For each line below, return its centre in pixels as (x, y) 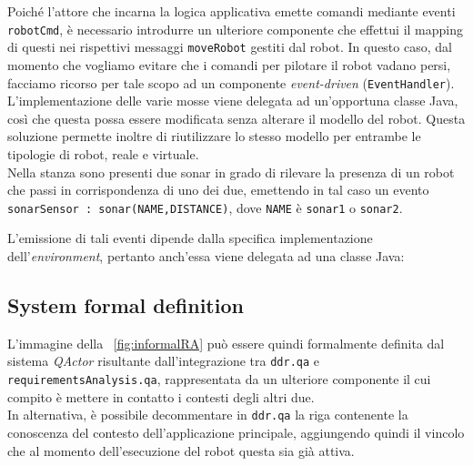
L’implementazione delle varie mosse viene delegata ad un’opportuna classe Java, (233, 101)
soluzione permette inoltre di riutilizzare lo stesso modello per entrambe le (214, 136)
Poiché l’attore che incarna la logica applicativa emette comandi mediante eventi (231, 11)
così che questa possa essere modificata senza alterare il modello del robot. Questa (236, 118)
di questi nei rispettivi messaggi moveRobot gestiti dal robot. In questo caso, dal (230, 47)
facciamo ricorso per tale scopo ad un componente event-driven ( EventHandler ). (231, 82)
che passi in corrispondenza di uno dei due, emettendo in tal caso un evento (218, 190)
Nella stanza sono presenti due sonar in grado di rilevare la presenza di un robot (231, 172)
